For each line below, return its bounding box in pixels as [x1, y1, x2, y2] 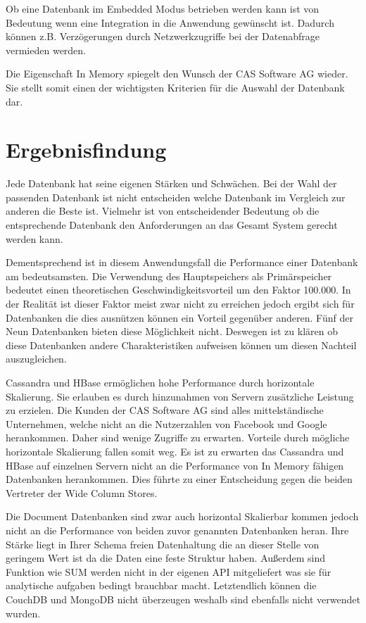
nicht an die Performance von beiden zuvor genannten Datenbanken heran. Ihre [6, 522, 349, 537]
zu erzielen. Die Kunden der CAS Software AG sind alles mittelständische [6, 403, 324, 417]
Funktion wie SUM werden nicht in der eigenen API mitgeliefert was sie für [6, 564, 332, 579]
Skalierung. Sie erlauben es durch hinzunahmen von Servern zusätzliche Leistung [6, 389, 354, 403]
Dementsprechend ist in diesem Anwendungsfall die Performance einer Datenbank [6, 255, 358, 270]
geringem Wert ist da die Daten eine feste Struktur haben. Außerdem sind [6, 550, 326, 565]
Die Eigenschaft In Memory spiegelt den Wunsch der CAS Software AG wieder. [6, 66, 348, 81]
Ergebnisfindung [6, 135, 167, 164]
